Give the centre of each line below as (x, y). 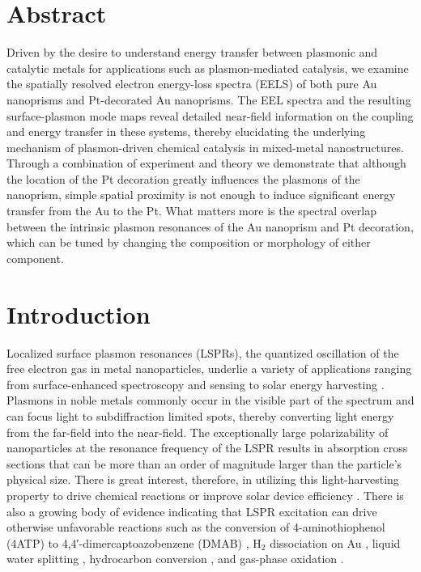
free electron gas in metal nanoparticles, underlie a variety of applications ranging (209, 369)
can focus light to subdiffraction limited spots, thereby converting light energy (200, 415)
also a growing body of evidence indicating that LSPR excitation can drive (192, 511)
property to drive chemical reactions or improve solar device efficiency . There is (205, 495)
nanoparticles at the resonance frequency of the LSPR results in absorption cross (207, 448)
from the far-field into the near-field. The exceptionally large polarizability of (198, 432)
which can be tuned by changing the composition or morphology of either (189, 242)
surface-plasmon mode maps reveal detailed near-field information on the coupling (210, 115)
